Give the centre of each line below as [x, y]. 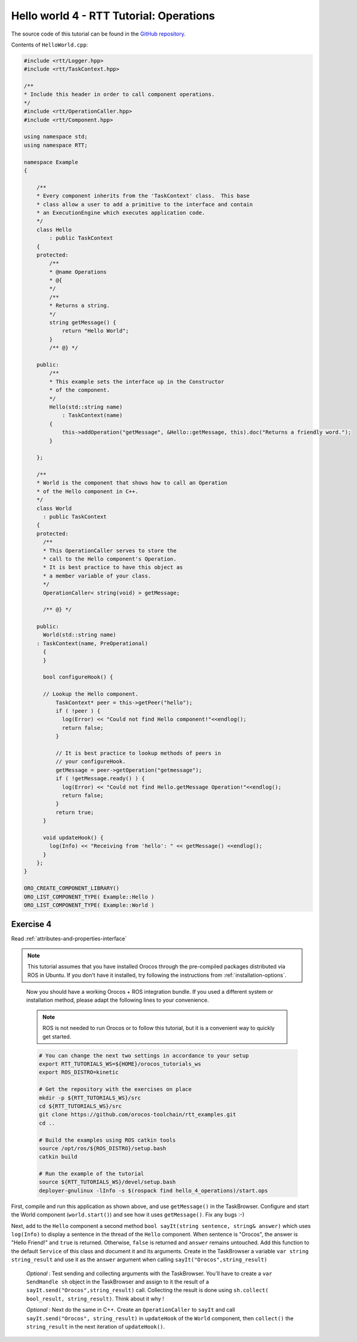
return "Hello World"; [95, 331]
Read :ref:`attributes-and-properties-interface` [69, 939]
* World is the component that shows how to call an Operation [132, 483]
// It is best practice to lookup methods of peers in [138, 753]
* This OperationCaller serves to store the [110, 550]
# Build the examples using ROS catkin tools [107, 1140]
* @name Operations [78, 272]
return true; [75, 812]
